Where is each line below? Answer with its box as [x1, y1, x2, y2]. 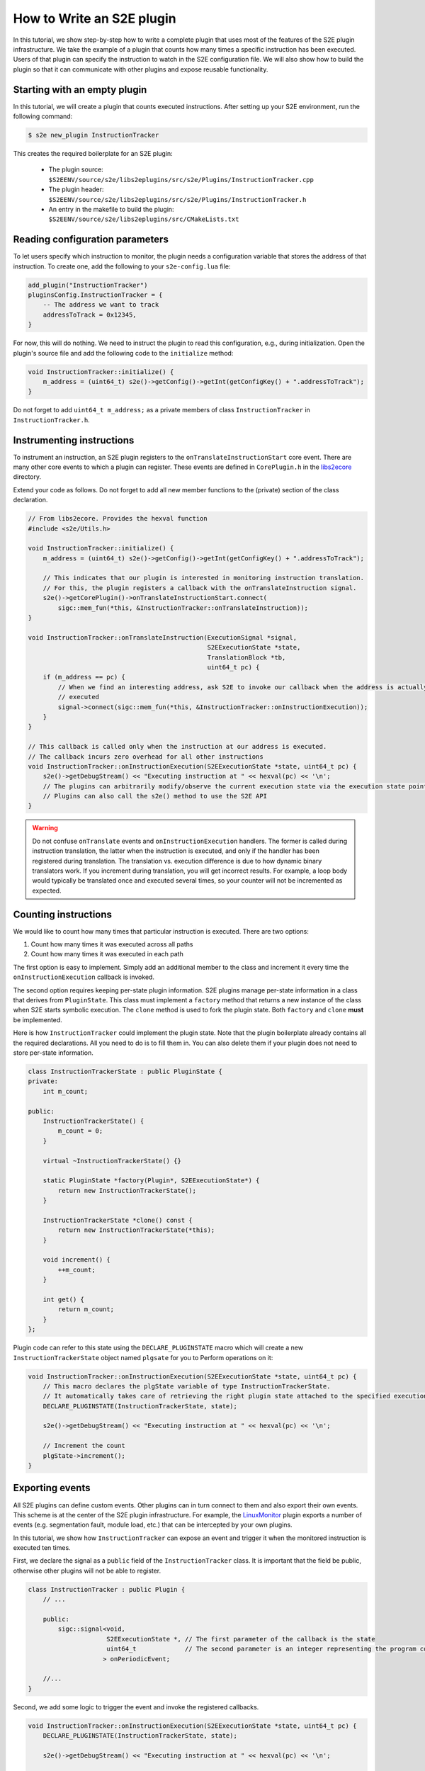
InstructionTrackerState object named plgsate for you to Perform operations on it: [13, 1353, 273, 1362]
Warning [32, 824, 58, 832]
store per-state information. [13, 1048, 93, 1057]
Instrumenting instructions [13, 434, 135, 446]
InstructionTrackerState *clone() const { [42, 1216, 193, 1224]
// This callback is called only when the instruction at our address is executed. [28, 742, 327, 751]
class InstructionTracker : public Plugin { [28, 1585, 186, 1593]
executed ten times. [13, 1544, 71, 1552]
